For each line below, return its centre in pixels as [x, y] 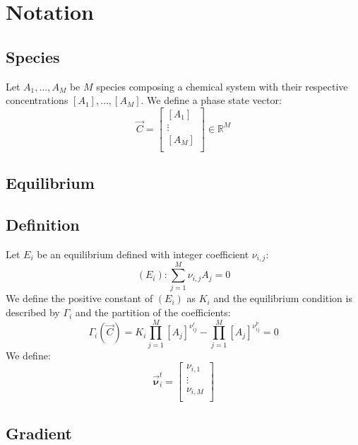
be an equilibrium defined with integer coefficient [143, 254]
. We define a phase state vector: [211, 100]
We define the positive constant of [79, 298]
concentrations [37, 100]
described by [33, 312]
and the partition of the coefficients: [153, 312]
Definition [43, 225]
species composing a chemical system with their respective [222, 86]
